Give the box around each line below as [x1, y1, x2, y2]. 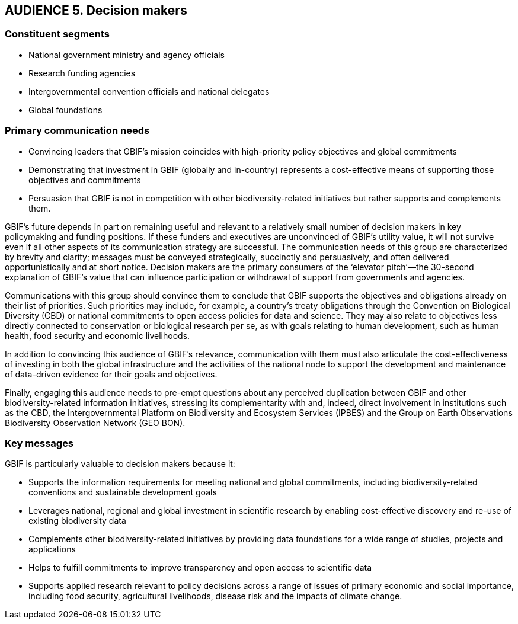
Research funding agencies [28, 68, 136, 78]
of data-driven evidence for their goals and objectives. [5, 369, 218, 379]
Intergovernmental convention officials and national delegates [28, 86, 270, 97]
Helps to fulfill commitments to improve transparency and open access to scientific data [28, 562, 372, 573]
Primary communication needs [5, 124, 150, 137]
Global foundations [28, 104, 103, 115]
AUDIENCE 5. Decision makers [5, 3, 187, 18]
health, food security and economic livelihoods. [5, 330, 190, 341]
